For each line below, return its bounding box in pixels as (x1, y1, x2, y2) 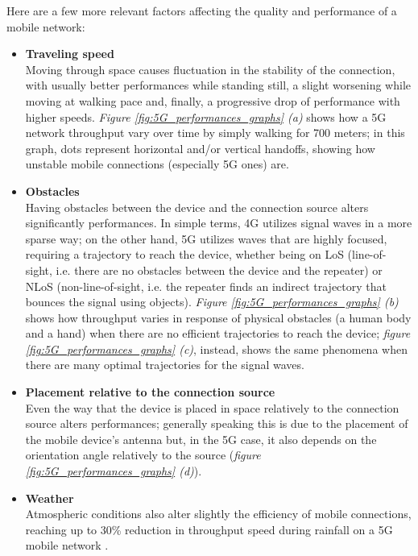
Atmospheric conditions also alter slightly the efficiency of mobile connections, (25, 505, 412, 522)
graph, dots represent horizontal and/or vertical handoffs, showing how (25, 139, 375, 156)
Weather (25, 489, 74, 506)
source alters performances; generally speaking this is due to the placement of (25, 415, 408, 432)
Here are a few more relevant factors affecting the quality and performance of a (6, 2, 397, 19)
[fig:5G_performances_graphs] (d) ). (25, 463, 202, 479)
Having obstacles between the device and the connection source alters (25, 198, 369, 215)
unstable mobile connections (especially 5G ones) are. (25, 156, 289, 172)
